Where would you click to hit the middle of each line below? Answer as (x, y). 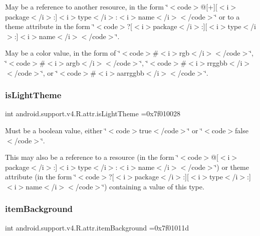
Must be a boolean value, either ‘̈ (56, 130)
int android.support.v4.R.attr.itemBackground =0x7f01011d (97, 227)
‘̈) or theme (232, 167)
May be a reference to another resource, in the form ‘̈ (87, 7)
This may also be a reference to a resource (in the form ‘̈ (92, 157)
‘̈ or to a (227, 16)
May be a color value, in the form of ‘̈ (63, 53)
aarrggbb (131, 72)
